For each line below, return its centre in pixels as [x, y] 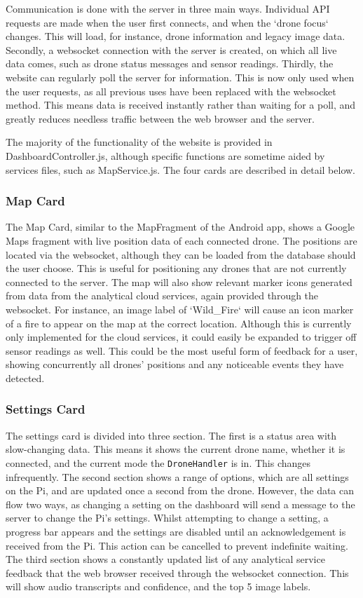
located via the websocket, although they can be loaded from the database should [181, 254]
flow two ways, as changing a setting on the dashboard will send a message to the [180, 504]
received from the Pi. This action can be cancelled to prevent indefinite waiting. [177, 545]
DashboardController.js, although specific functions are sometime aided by [165, 155]
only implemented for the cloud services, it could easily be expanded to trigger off [181, 337]
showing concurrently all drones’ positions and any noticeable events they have [175, 364]
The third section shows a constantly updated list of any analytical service [165, 559]
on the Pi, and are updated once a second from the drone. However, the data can [180, 490]
